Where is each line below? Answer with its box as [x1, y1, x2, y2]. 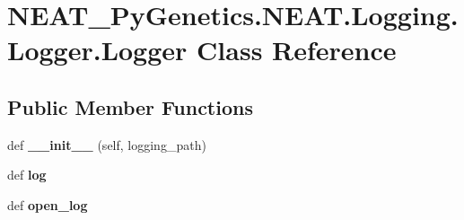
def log [7, 165, 47, 184]
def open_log [7, 195, 88, 214]
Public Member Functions [7, 92, 253, 120]
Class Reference [197, 31, 397, 68]
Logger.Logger [7, 31, 188, 68]
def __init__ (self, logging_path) [7, 135, 206, 154]
